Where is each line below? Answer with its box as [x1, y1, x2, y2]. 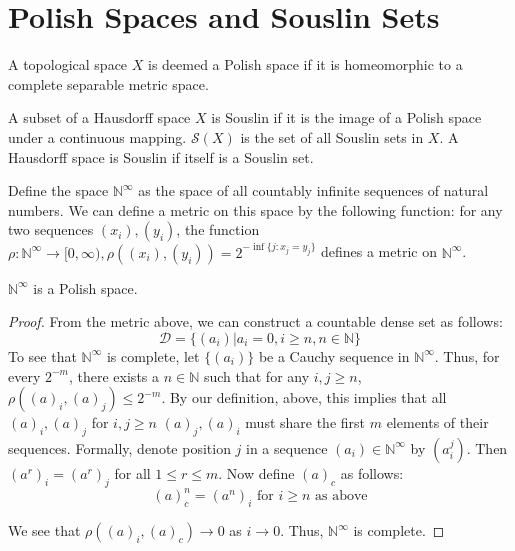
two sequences [8, 219, 94, 240]
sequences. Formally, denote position [8, 437, 231, 458]
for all [114, 462, 151, 483]
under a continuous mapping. [8, 126, 187, 147]
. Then [466, 437, 508, 458]
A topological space [8, 54, 128, 75]
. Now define [218, 462, 295, 483]
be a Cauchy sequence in [258, 345, 410, 366]
